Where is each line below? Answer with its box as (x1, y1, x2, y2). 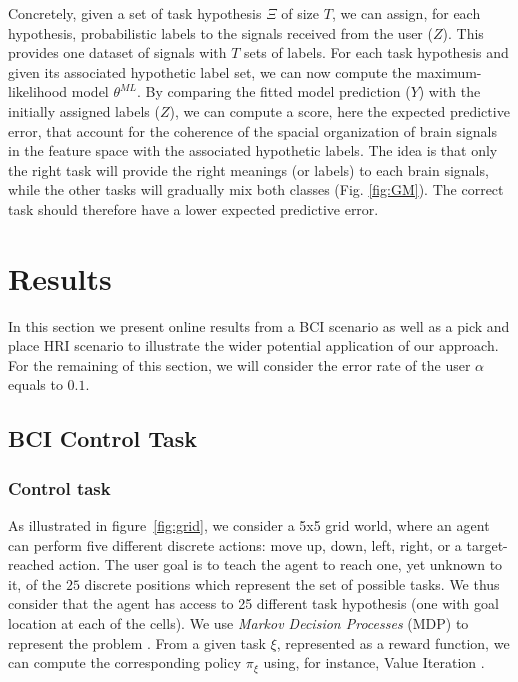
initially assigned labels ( (8, 100, 160, 121)
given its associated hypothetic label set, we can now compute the (8, 61, 412, 82)
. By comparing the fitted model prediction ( (136, 81, 411, 102)
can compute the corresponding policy (8, 652, 242, 673)
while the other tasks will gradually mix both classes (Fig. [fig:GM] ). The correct (8, 179, 504, 200)
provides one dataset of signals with (8, 42, 227, 63)
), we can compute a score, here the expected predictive (169, 100, 510, 121)
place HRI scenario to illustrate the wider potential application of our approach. (8, 335, 499, 356)
